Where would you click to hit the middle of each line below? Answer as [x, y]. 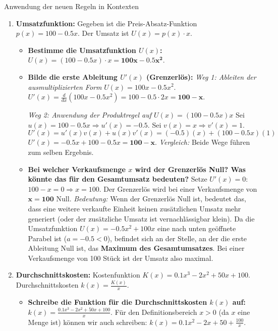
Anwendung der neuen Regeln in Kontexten [72, 6]
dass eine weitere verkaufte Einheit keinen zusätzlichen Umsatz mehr [134, 208]
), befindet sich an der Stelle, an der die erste [177, 238]
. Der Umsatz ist [103, 33]
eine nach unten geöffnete [197, 228]
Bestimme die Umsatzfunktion [82, 50]
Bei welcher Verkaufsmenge [77, 169]
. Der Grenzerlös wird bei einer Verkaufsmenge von [178, 188]
